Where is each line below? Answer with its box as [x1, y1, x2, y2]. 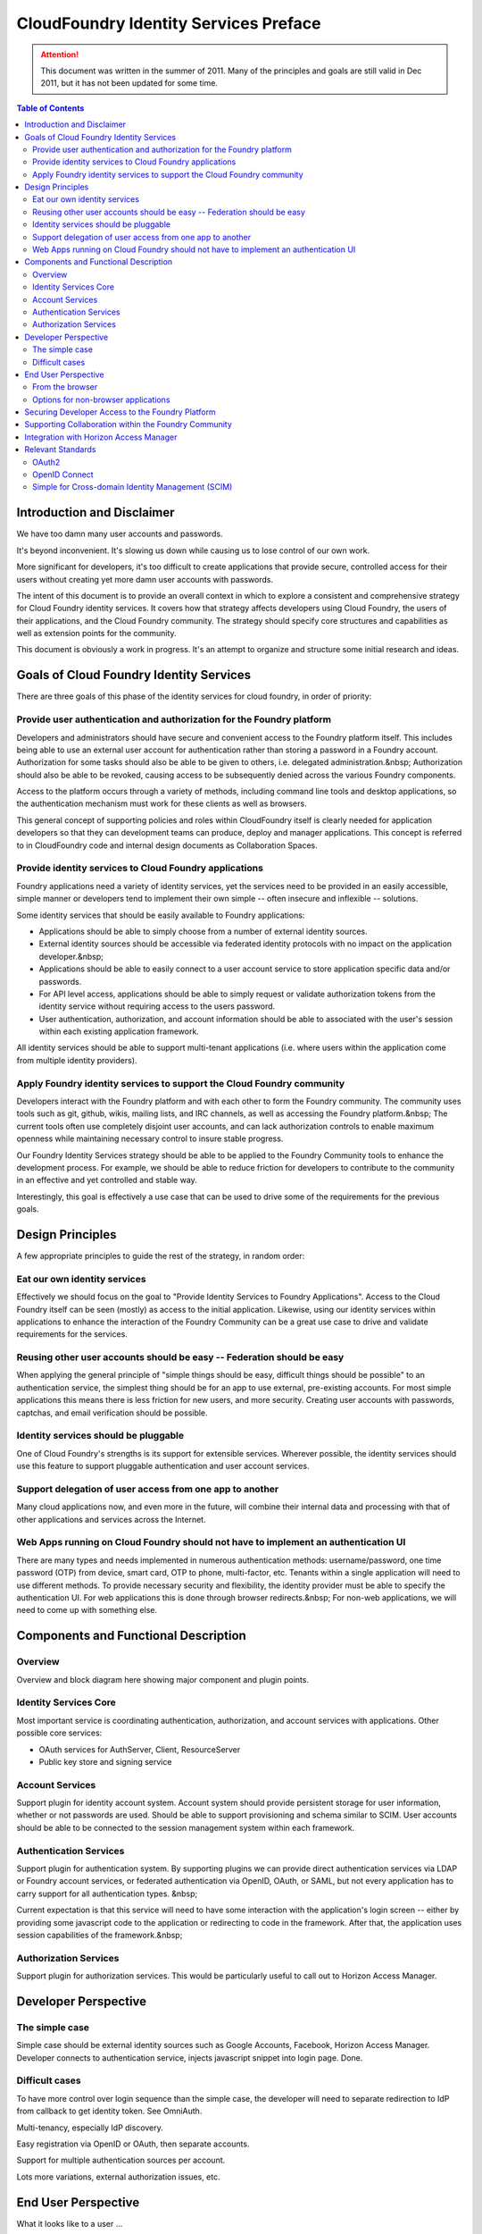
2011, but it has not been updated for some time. [40, 78, 219, 88]
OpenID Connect [32, 469, 94, 480]
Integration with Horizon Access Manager [24, 432, 178, 442]
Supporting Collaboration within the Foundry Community [24, 419, 232, 430]
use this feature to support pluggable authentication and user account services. [16, 1461, 310, 1472]
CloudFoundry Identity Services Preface [16, 13, 321, 33]
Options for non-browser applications [32, 394, 170, 405]
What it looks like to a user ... [16, 2218, 123, 2229]
